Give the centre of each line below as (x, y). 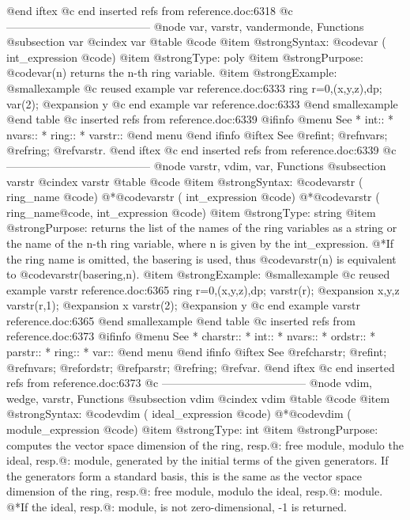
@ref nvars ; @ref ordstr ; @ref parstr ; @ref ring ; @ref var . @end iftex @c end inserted (201, 367)
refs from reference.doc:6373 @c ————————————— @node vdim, (190, 383)
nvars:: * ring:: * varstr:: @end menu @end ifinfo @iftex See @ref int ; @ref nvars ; (197, 134)
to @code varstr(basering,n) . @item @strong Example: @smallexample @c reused (198, 274)
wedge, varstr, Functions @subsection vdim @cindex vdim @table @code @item (198, 398)
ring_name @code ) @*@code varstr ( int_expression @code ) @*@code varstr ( (193, 197)
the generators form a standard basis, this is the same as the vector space (184, 475)
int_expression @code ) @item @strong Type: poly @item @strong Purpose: (185, 57)
